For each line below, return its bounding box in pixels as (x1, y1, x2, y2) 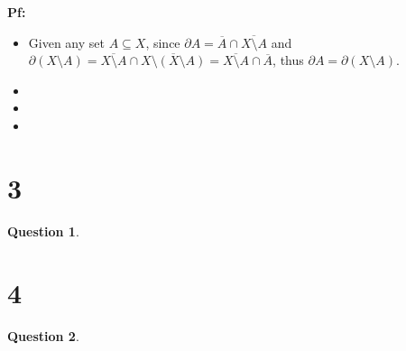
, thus (272, 51, 304, 69)
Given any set (28, 32, 105, 51)
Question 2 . (7, 327, 79, 346)
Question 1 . (7, 221, 79, 240)
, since (145, 32, 180, 51)
